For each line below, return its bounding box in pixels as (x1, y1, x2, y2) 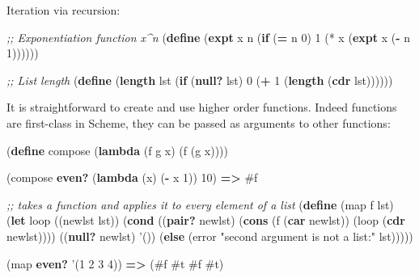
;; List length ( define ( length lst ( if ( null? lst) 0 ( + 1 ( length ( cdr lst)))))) (6, 71, 393, 88)
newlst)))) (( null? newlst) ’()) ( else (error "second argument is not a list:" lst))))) (6, 227, 413, 244)
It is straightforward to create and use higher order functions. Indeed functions (6, 99, 397, 116)
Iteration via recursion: (6, 2, 121, 18)
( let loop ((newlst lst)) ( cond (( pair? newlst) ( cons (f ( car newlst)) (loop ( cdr (6, 212, 405, 229)
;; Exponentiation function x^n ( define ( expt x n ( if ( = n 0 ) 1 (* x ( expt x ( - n (6, 28, 410, 45)
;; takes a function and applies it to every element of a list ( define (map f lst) (6, 196, 394, 213)
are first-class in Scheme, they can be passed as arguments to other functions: (6, 114, 391, 131)
